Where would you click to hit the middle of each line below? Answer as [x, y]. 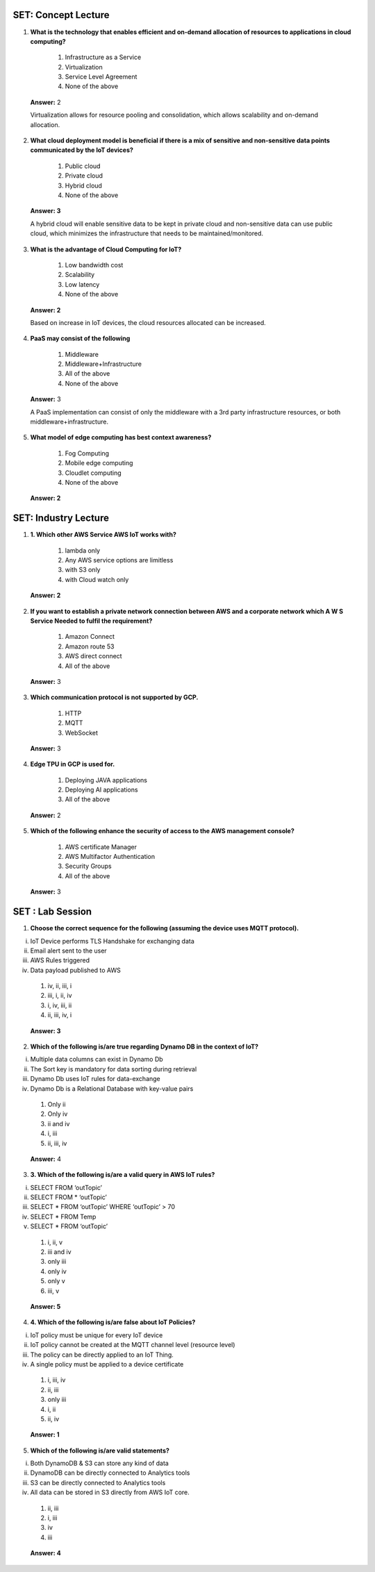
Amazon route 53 [90, 646]
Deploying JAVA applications [106, 780]
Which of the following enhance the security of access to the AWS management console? [162, 831]
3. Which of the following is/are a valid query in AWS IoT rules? [123, 1175]
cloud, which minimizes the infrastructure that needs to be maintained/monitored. [147, 233]
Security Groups [88, 866]
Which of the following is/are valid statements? [100, 1450]
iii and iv [60, 1252]
